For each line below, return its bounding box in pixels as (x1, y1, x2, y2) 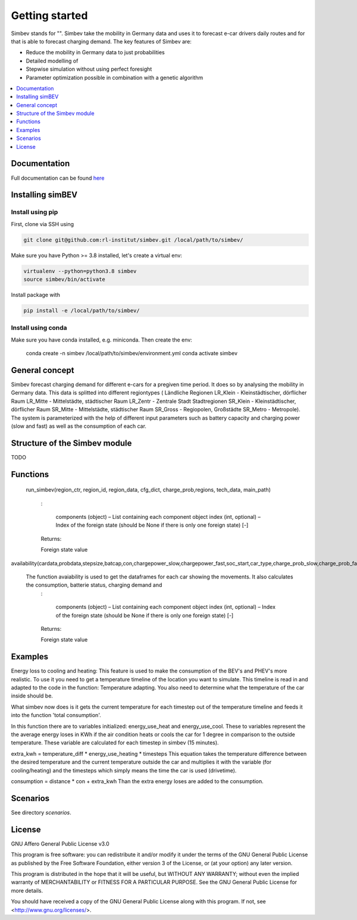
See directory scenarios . (11, 809, 71, 816)
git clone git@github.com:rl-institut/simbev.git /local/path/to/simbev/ (23, 236, 243, 243)
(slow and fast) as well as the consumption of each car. (11, 423, 147, 430)
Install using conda (11, 324, 68, 332)
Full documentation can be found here (11, 174, 105, 182)
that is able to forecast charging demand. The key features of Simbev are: (11, 37, 192, 45)
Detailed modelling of (26, 57, 79, 64)
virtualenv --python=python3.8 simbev (23, 268, 137, 274)
